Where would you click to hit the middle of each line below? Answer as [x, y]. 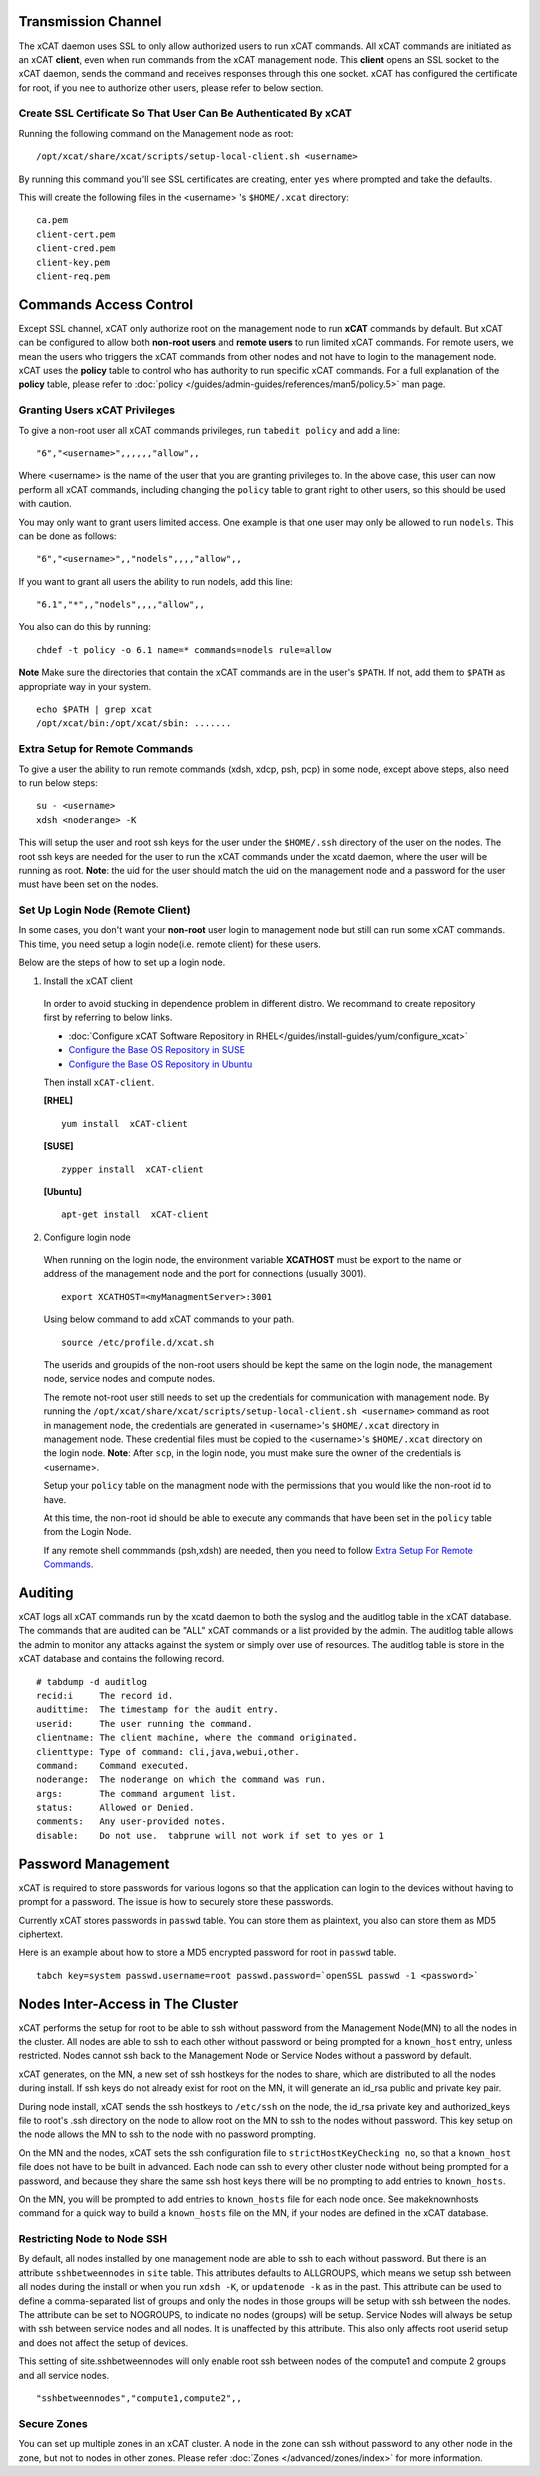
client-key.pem [73, 262]
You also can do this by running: [85, 627]
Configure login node [87, 1237]
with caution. [45, 504]
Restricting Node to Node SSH [93, 2239]
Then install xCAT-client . [99, 1082]
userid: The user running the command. [144, 1723]
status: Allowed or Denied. [115, 1808]
